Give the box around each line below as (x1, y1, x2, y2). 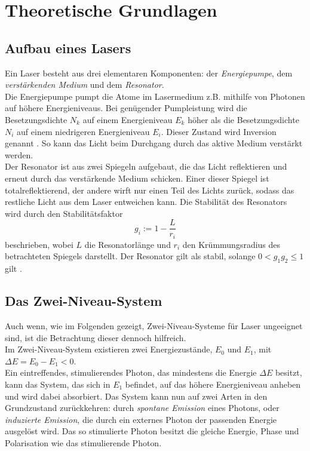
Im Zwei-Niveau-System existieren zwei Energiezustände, (5, 343, 213, 355)
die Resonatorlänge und (84, 238, 171, 250)
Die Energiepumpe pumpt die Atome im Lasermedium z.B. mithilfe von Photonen (5, 90, 305, 102)
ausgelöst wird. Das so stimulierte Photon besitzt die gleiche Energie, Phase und (5, 425, 299, 437)
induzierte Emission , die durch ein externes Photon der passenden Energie (5, 413, 277, 425)
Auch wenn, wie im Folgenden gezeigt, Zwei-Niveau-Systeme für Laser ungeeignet (5, 320, 303, 332)
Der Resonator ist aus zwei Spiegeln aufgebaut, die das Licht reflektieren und (5, 160, 287, 173)
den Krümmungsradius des (182, 238, 281, 250)
